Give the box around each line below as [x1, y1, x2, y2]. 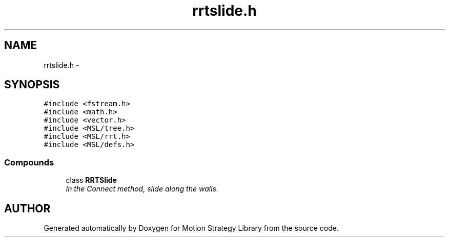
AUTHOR [4, 202, 51, 215]
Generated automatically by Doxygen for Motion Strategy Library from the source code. [44, 224, 339, 233]
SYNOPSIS [4, 78, 60, 91]
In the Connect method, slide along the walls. [66, 184, 218, 194]
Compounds [4, 157, 54, 167]
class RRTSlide [66, 176, 117, 185]
